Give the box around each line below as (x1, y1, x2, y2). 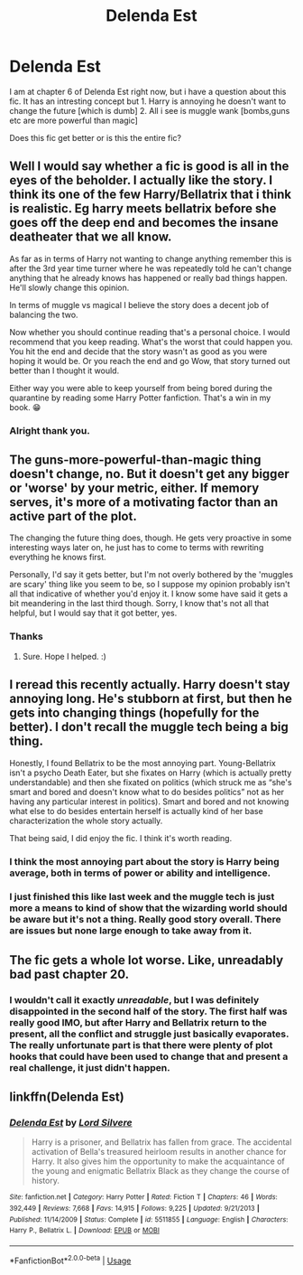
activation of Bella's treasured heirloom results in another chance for (31, 1147, 287, 1158)
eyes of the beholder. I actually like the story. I (9, 173, 273, 188)
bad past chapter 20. (9, 966, 130, 981)
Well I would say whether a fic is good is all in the (9, 159, 289, 174)
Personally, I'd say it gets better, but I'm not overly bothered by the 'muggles (9, 569, 294, 580)
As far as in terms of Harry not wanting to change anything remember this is (9, 253, 292, 264)
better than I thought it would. (9, 365, 120, 376)
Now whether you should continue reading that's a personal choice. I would (9, 326, 290, 337)
